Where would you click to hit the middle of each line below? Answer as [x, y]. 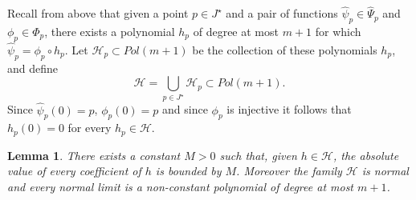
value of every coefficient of [74, 171]
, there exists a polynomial [110, 32]
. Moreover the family [289, 171]
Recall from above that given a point [98, 13]
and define [33, 68]
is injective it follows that [289, 109]
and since [185, 109]
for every [90, 128]
